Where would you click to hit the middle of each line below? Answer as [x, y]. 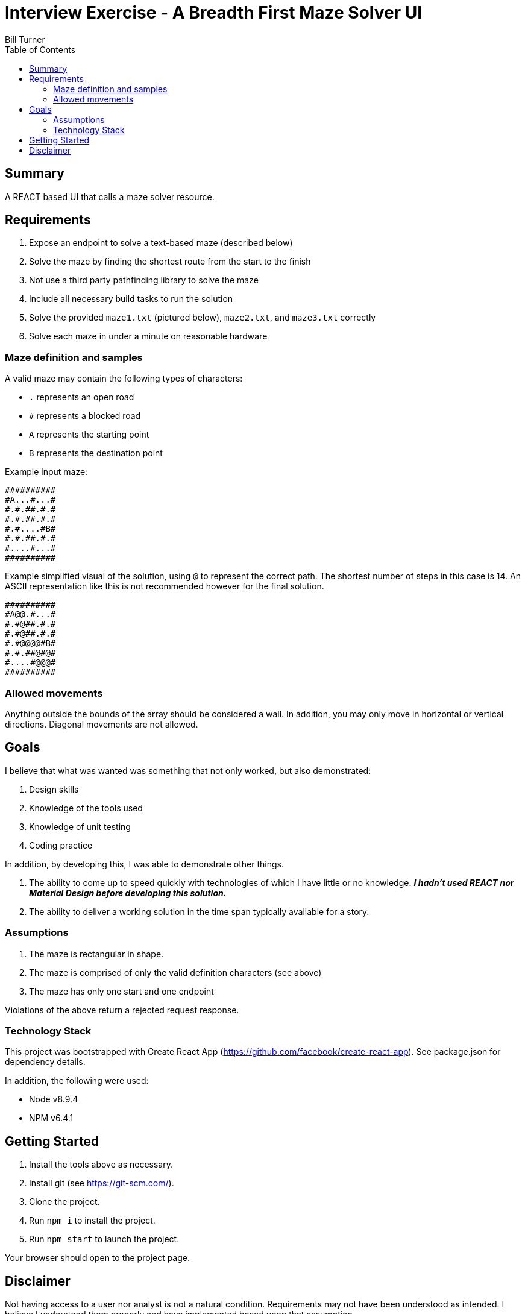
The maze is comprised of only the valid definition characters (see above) [175, 972]
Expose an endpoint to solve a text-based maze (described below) [161, 243]
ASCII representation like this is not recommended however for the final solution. [165, 586]
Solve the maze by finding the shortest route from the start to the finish [170, 262]
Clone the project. [64, 1202]
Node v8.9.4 [54, 1099]
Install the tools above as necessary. [101, 1165]
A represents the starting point [89, 435]
